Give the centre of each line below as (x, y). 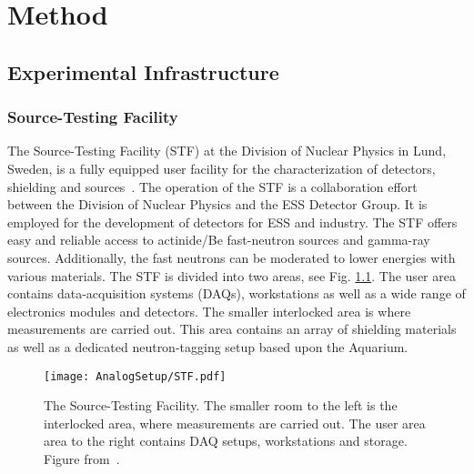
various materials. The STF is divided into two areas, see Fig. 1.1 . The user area (232, 275)
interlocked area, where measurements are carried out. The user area (235, 423)
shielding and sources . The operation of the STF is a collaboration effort (212, 186)
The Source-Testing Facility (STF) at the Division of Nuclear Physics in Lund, (227, 151)
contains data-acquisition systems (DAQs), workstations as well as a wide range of (237, 293)
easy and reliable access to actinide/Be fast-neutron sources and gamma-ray (219, 240)
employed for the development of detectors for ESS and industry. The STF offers (232, 222)
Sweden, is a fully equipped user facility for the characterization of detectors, (222, 168)
